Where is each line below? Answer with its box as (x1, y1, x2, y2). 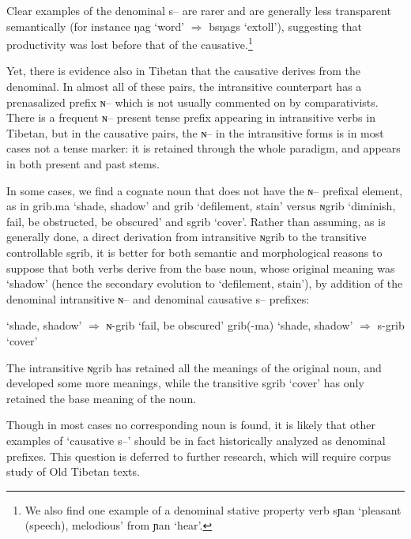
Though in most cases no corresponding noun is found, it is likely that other (6, 416, 375, 433)
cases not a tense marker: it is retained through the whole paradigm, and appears (6, 140, 401, 156)
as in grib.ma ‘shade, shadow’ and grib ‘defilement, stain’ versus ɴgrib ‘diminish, (6, 198, 396, 214)
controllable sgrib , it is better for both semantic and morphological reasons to (6, 243, 383, 260)
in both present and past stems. (6, 156, 160, 171)
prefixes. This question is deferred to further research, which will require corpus (6, 447, 391, 464)
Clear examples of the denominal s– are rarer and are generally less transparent (6, 2, 391, 18)
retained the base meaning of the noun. (6, 390, 197, 406)
